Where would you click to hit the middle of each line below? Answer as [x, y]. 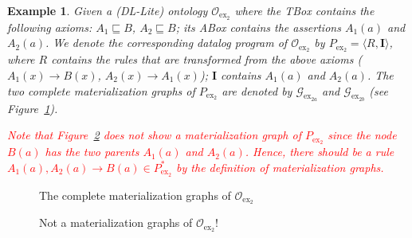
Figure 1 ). [33, 108]
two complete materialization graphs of [101, 90]
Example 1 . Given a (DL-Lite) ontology [108, 10]
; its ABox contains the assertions [258, 27]
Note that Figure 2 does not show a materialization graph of [154, 135]
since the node [362, 135]
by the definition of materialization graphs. [280, 167]
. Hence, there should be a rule [320, 152]
